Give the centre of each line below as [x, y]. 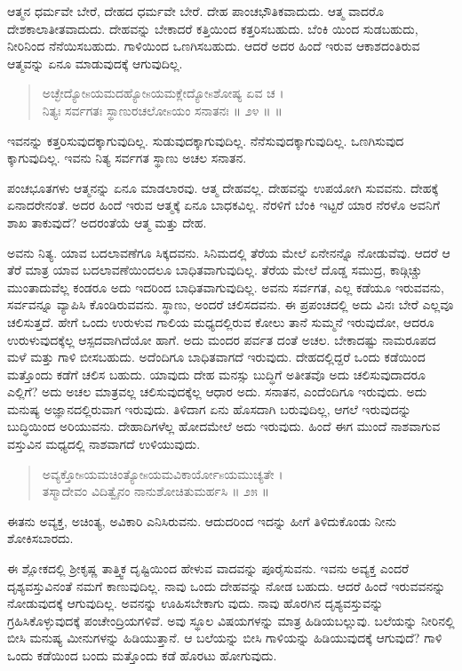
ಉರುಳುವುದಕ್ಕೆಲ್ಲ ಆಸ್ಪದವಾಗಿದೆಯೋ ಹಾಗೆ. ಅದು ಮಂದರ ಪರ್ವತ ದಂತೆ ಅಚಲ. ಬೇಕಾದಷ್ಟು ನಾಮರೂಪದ [222, 339]
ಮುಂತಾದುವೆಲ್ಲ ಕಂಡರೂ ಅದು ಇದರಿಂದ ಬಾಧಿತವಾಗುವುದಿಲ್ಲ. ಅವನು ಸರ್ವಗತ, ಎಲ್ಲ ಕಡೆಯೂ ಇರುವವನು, [226, 287]
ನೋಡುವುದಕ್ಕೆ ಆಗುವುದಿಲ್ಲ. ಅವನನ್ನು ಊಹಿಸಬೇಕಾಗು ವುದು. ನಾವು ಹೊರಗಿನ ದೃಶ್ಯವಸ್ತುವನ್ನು [195, 603]
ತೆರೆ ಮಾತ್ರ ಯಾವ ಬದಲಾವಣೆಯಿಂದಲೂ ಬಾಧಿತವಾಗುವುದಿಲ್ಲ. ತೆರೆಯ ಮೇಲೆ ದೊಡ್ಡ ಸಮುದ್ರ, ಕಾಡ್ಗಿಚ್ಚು [215, 270]
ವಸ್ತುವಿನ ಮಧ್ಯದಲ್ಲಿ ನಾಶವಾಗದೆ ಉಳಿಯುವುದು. [104, 444]
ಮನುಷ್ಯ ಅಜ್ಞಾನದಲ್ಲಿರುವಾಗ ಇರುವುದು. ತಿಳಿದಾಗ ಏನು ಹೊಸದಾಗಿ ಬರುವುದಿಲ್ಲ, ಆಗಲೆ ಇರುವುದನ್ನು [209, 408]
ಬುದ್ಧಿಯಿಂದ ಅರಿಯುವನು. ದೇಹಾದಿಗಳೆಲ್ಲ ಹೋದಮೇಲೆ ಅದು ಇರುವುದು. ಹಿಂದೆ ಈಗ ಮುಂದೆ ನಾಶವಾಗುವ [224, 426]
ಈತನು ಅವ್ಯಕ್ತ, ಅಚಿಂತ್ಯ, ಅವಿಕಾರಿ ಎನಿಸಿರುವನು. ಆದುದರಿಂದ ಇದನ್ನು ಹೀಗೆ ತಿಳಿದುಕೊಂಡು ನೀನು [202, 520]
